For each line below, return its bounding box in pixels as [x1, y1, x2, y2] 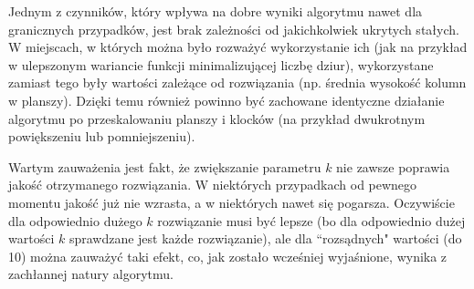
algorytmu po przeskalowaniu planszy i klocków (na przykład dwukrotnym [8, 108, 426, 128]
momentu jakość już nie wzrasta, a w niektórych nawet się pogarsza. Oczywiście [8, 192, 455, 212]
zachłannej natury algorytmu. [8, 264, 174, 284]
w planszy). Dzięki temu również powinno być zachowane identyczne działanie [8, 90, 445, 109]
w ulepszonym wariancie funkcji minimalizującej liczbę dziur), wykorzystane [8, 55, 434, 74]
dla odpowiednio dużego [8, 211, 142, 230]
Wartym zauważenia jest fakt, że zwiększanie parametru [8, 157, 321, 176]
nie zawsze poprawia [336, 157, 450, 176]
